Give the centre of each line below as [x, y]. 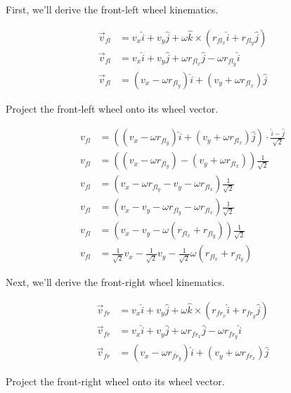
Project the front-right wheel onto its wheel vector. [115, 381]
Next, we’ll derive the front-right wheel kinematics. [115, 282]
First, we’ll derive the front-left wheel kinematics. [112, 9]
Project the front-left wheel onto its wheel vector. [112, 108]
